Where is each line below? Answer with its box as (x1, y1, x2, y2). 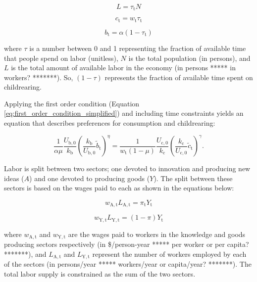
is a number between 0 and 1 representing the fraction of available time (29, 43, 246, 53)
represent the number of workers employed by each (92, 248, 247, 259)
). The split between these (154, 173, 233, 183)
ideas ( (4, 173, 24, 183)
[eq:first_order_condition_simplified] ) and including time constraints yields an (4, 108, 244, 118)
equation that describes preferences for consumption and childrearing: (4, 118, 215, 128)
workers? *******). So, (4, 72, 73, 82)
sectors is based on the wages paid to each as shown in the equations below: (4, 183, 234, 193)
